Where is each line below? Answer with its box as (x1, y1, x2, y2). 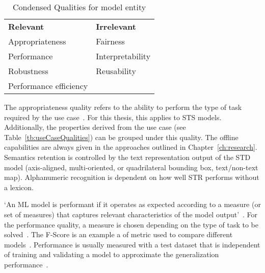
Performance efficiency (8, 80, 88, 92)
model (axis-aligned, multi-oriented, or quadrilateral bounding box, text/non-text (4, 162, 258, 172)
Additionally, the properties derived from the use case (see (4, 122, 186, 132)
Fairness (96, 35, 125, 47)
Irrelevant (96, 20, 136, 32)
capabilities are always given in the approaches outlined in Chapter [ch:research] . (4, 142, 257, 152)
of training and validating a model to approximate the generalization (4, 249, 219, 260)
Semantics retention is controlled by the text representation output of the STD (4, 151, 251, 162)
